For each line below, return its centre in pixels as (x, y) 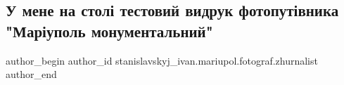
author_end (31, 74)
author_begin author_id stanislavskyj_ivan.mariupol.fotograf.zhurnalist (162, 60)
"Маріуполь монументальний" (109, 31)
